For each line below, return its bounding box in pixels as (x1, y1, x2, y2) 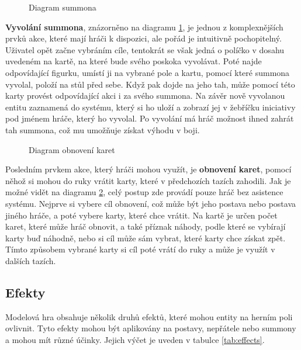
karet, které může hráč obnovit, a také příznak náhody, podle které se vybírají (5, 220, 286, 233)
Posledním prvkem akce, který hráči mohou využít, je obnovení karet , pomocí (5, 163, 292, 175)
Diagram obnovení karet (29, 143, 115, 155)
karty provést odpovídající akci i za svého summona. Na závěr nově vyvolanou (5, 89, 285, 102)
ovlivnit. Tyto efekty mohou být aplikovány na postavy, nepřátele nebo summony (5, 322, 296, 334)
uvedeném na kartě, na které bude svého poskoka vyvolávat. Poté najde (5, 55, 262, 67)
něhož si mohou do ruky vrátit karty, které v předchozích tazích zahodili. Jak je (5, 174, 291, 186)
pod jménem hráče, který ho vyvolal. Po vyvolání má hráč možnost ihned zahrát (5, 112, 294, 124)
